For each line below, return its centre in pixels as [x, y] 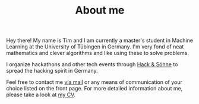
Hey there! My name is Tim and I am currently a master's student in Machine [99, 40]
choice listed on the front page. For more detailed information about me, [94, 89]
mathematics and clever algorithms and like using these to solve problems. [97, 53]
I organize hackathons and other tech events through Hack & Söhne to [92, 64]
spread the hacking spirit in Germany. [52, 71]
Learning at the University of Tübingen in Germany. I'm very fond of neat [95, 47]
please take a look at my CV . [41, 95]
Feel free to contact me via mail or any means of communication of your [94, 82]
